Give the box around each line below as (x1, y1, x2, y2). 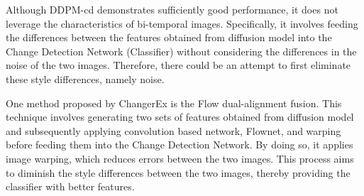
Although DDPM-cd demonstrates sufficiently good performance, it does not (6, 2, 338, 16)
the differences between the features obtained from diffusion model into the (6, 30, 332, 45)
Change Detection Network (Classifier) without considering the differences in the (6, 43, 357, 58)
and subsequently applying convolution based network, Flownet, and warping (6, 123, 341, 138)
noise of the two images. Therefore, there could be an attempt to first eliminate (6, 58, 351, 72)
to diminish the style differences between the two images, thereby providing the (6, 165, 351, 180)
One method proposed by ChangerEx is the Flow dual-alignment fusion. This (6, 95, 342, 110)
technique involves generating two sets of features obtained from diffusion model (6, 109, 354, 124)
